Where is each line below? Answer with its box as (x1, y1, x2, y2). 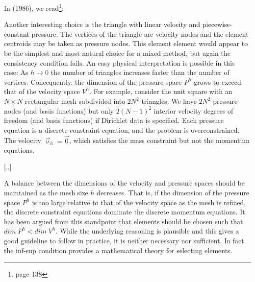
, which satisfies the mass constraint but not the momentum (69, 135, 250, 145)
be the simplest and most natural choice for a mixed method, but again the (4, 48, 230, 58)
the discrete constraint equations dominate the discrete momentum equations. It (4, 207, 245, 217)
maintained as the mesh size (4, 187, 88, 197)
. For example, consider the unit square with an (89, 86, 232, 96)
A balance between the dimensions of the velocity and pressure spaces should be (4, 178, 245, 188)
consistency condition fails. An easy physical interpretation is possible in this (4, 57, 235, 68)
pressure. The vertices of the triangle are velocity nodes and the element (31, 28, 249, 39)
